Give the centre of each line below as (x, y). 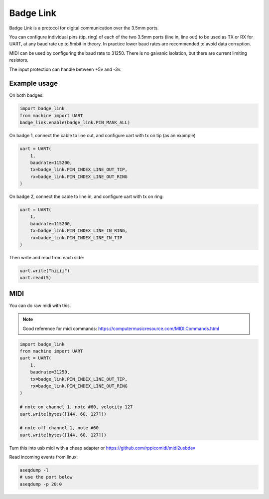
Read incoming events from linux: (44, 457)
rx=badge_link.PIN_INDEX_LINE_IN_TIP (76, 238)
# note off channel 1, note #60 (59, 428)
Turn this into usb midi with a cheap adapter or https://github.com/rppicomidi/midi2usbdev (102, 448)
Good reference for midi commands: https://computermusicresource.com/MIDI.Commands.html (121, 329)
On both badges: (26, 95)
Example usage (34, 83)
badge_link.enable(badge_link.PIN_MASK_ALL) (75, 123)
